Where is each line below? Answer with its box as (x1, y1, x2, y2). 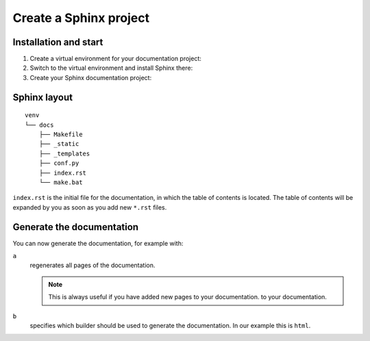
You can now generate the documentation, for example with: (12, 239, 184, 247)
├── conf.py (38, 160, 79, 167)
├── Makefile (38, 131, 83, 138)
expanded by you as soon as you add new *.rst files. (12, 203, 167, 212)
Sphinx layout (12, 91, 73, 103)
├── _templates (38, 149, 90, 157)
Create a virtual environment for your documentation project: (29, 55, 202, 63)
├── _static (38, 140, 79, 148)
